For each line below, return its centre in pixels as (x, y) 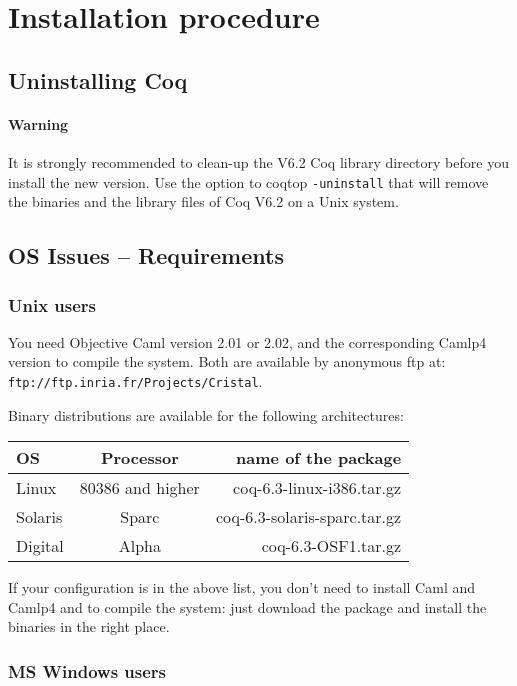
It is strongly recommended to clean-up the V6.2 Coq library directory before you (258, 161)
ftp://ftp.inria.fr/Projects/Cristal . (135, 380)
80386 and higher (139, 488)
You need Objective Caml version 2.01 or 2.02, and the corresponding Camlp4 (247, 341)
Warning (38, 123)
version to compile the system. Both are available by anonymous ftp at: (227, 361)
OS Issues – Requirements (146, 255)
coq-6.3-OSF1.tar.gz (331, 546)
